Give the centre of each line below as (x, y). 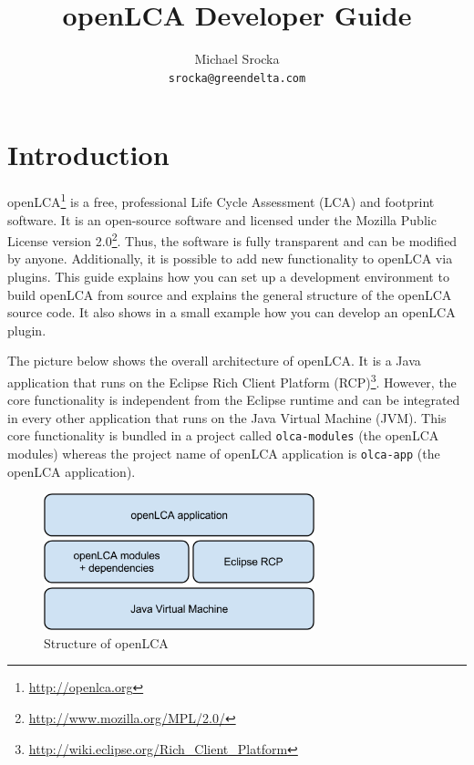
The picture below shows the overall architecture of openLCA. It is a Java (214, 361)
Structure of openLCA (106, 642)
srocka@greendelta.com (237, 78)
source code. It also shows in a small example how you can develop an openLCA (232, 312)
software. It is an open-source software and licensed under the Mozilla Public (222, 219)
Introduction (88, 155)
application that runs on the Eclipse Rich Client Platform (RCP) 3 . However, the (232, 380)
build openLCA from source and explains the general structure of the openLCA (230, 294)
